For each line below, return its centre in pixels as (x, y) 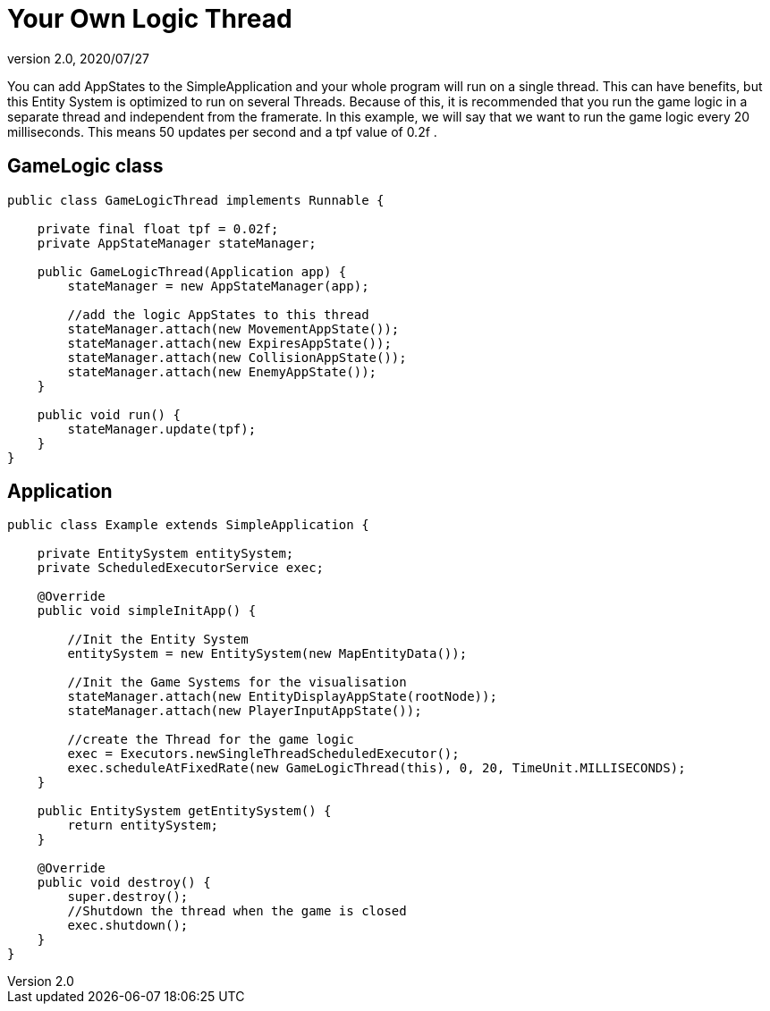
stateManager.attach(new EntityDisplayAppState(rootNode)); (282, 697)
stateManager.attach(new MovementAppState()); (233, 329)
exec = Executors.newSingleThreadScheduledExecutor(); (263, 754)
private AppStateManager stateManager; (177, 243)
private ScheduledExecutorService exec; (181, 568)
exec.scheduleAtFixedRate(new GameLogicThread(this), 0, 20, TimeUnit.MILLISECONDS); (377, 768)
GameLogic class (85, 166)
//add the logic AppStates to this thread (218, 314)
